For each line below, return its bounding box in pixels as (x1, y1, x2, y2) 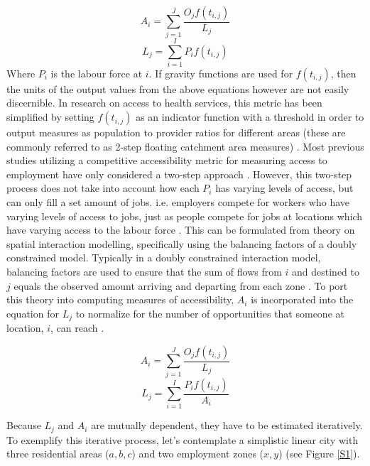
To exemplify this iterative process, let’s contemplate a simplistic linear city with (6, 432, 359, 447)
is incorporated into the (251, 292, 354, 307)
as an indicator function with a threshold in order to (136, 109, 364, 124)
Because (6, 418, 41, 433)
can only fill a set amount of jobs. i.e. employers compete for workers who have (6, 195, 350, 210)
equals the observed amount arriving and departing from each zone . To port (13, 278, 348, 293)
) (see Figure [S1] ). (278, 446, 360, 461)
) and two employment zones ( (131, 446, 264, 461)
